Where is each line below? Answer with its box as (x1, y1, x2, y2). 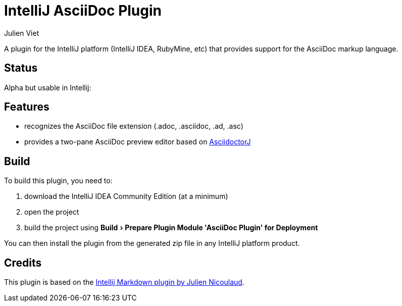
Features (4, 100, 49, 114)
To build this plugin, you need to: (4, 176, 113, 185)
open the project (24, 208, 79, 217)
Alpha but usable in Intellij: (4, 83, 91, 92)
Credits (4, 256, 42, 269)
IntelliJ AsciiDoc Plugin (4, 2, 162, 19)
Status (4, 62, 38, 75)
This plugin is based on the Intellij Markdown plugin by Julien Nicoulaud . (4, 278, 244, 287)
